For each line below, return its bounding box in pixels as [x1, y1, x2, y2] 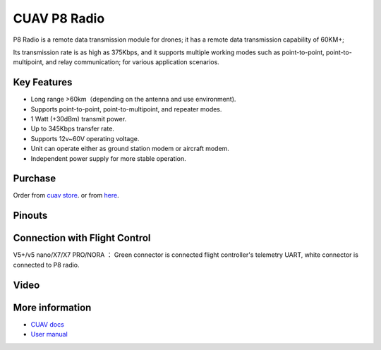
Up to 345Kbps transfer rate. [30, 124, 114, 133]
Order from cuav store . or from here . [13, 191, 119, 200]
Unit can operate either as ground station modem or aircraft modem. [30, 145, 229, 153]
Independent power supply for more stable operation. [30, 154, 186, 162]
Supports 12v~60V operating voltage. [30, 134, 140, 143]
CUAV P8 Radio [13, 11, 105, 26]
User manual [30, 330, 68, 339]
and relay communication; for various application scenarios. [45, 58, 220, 66]
